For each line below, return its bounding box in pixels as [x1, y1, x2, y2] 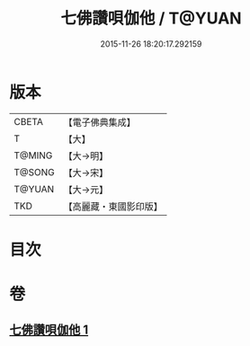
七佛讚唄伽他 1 [9, 323, 89, 338]
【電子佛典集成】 [63, 116, 137, 129]
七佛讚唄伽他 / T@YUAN [60, 8, 242, 29]
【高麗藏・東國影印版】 [63, 200, 164, 212]
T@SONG [13, 165, 56, 178]
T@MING [13, 149, 53, 162]
